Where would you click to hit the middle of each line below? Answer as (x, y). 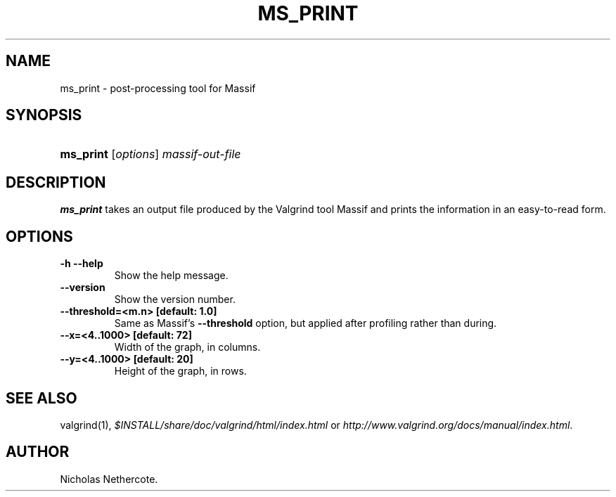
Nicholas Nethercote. (109, 479)
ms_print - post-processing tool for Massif (158, 88)
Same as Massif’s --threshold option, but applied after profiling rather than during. (306, 323)
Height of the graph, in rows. (180, 371)
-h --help (82, 264)
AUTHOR (38, 452)
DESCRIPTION (56, 182)
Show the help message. (171, 276)
